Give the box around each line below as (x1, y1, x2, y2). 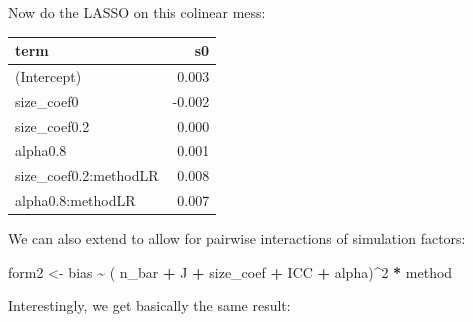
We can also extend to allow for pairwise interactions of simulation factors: (8, 228, 466, 249)
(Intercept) (15, 65, 82, 86)
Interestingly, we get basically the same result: (8, 295, 291, 316)
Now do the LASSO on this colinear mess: (8, 2, 266, 22)
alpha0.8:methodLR (15, 190, 136, 211)
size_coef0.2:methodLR (15, 165, 159, 186)
